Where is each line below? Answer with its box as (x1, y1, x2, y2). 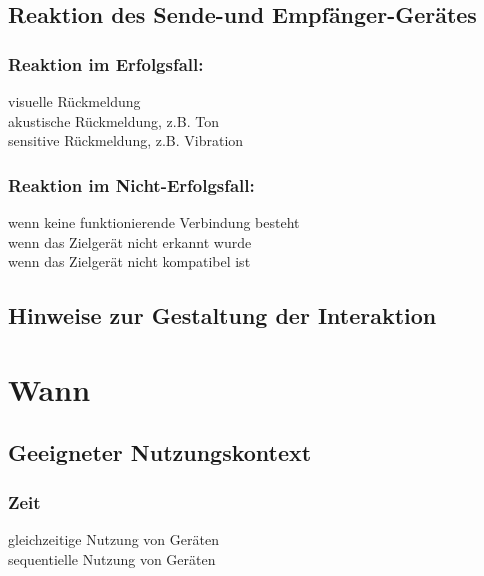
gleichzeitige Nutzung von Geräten (8, 528, 219, 549)
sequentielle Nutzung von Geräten (8, 548, 216, 569)
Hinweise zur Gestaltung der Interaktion (8, 300, 437, 331)
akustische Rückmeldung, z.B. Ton (8, 110, 219, 131)
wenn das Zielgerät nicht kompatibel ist (8, 251, 251, 272)
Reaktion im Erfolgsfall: (8, 51, 204, 76)
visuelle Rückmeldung (8, 91, 141, 111)
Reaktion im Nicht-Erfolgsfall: (8, 172, 255, 197)
